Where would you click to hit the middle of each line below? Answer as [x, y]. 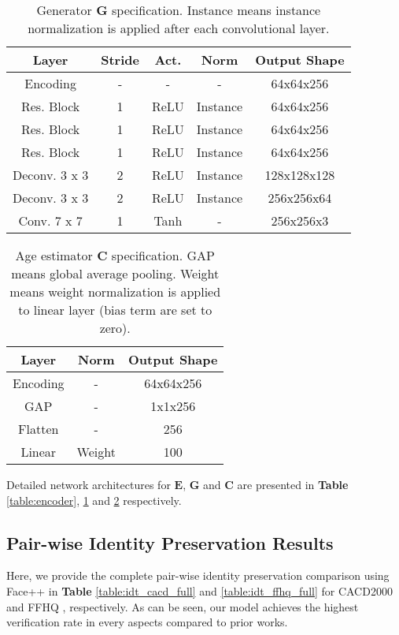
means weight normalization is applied [115, 291]
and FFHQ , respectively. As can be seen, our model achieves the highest [183, 606]
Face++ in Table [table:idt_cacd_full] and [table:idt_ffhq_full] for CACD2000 [199, 590]
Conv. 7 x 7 [50, 220]
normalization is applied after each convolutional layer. [179, 28]
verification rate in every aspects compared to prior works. [147, 622]
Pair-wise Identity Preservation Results [170, 542]
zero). [115, 328]
